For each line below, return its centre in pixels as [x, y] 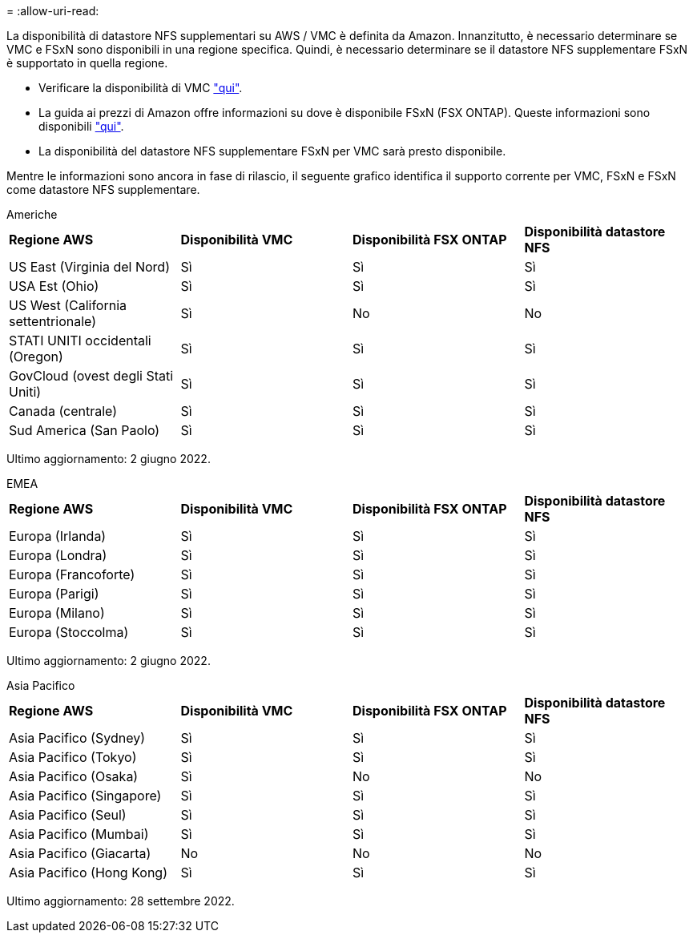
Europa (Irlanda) [58, 536]
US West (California [68, 305]
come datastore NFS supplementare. [103, 189]
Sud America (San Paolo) [85, 430]
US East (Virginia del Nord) [89, 267]
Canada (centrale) [63, 411]
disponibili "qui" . [81, 126]
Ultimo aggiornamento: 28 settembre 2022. [121, 901]
